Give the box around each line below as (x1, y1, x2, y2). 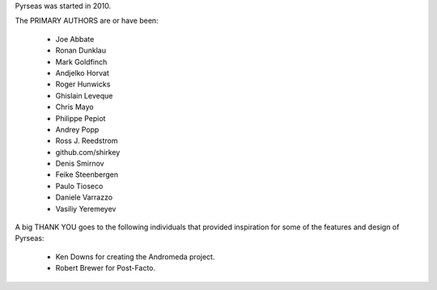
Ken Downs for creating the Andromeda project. (55, 251, 215, 262)
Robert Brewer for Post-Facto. (55, 263, 156, 273)
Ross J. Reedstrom (55, 136, 118, 145)
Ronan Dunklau (55, 45, 107, 56)
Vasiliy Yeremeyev (55, 204, 117, 213)
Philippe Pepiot (55, 113, 106, 123)
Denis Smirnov (55, 158, 104, 169)
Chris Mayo (55, 102, 94, 112)
